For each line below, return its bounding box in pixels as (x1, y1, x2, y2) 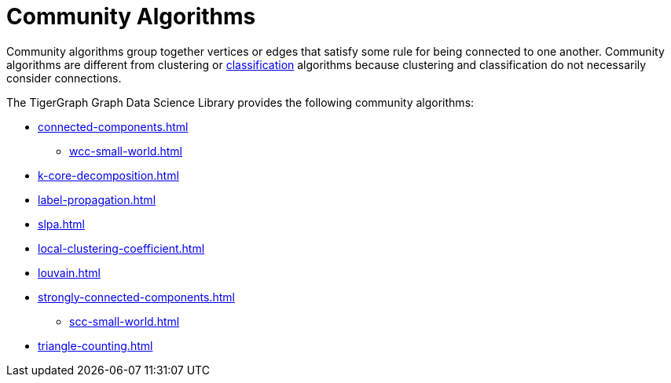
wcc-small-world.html (69, 144, 182, 158)
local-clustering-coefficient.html (38, 241, 205, 255)
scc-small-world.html (69, 314, 180, 328)
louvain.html (38, 265, 101, 279)
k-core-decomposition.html (38, 168, 179, 182)
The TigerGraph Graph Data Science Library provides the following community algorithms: (6, 95, 475, 109)
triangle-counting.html (38, 338, 153, 352)
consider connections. (6, 71, 122, 85)
